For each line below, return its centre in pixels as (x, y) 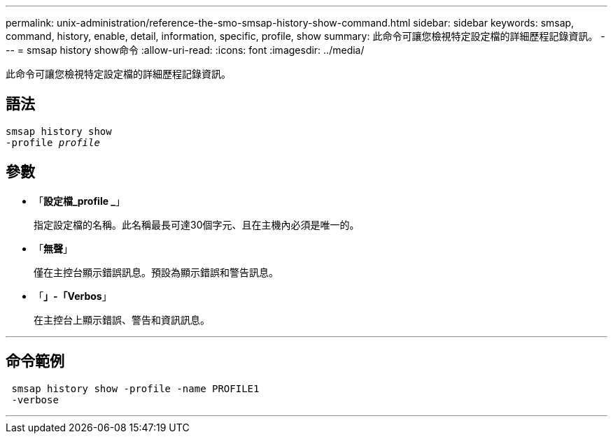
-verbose (35, 400)
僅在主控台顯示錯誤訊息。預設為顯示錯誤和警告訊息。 (156, 272)
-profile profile (53, 142)
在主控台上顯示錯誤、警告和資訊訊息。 (122, 319)
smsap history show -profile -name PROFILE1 (135, 388)
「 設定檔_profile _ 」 (80, 201)
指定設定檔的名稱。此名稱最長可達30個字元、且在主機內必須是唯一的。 (197, 224)
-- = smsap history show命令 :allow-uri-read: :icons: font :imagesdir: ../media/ (185, 50)
